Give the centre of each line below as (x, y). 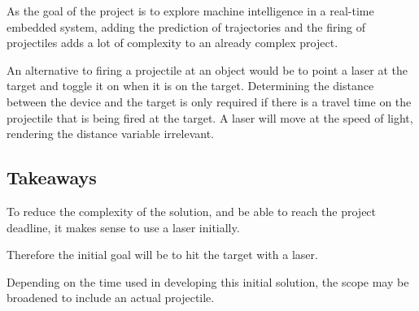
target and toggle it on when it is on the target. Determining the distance (190, 86)
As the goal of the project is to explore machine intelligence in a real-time (190, 11)
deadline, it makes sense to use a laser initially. (123, 227)
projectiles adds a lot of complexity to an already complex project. (172, 43)
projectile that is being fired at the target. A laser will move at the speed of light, (210, 117)
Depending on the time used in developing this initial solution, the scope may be (208, 281)
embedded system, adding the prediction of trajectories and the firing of (186, 26)
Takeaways (52, 177)
